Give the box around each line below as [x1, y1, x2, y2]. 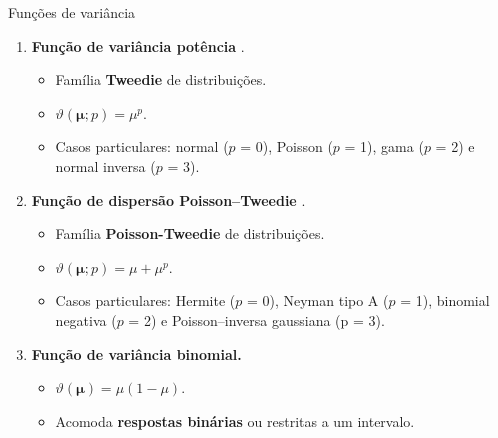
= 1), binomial [400, 290, 490, 311]
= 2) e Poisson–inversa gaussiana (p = [128, 309, 364, 330]
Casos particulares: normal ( [55, 136, 229, 157]
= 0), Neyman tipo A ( [246, 290, 389, 311]
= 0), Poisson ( [240, 136, 333, 157]
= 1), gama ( [344, 136, 424, 157]
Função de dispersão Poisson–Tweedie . [31, 189, 306, 210]
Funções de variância [8, 2, 136, 22]
